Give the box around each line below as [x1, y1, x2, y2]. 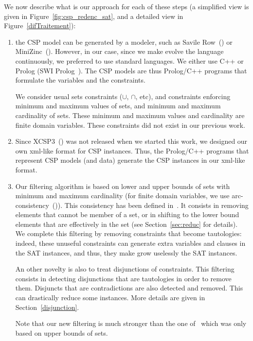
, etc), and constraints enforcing [135, 91, 231, 101]
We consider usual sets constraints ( [15, 91, 123, 101]
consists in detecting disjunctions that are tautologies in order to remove [15, 273, 232, 283]
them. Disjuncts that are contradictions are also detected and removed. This [15, 283, 243, 293]
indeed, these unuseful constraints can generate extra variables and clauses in [15, 238, 246, 248]
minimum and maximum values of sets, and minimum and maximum [15, 101, 221, 111]
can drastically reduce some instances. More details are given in [15, 292, 205, 303]
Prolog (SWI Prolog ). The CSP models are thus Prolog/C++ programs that [15, 65, 247, 75]
